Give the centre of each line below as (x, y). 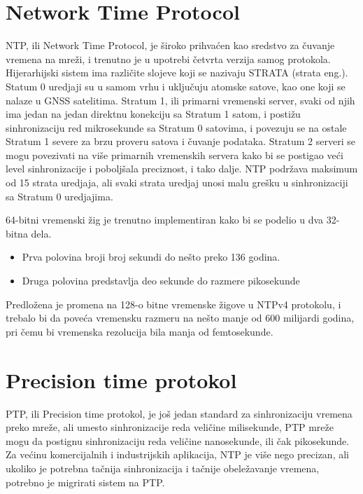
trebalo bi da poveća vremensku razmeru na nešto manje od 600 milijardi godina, (180, 318)
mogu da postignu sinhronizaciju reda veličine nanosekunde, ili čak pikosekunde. (178, 440)
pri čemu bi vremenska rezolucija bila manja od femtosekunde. (140, 331)
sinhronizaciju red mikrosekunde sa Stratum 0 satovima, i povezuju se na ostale (176, 127)
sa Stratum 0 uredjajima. (59, 196)
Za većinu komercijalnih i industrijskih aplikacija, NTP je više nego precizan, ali (177, 454)
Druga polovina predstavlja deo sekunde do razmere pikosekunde (161, 281)
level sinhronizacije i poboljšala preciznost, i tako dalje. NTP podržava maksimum (182, 169)
